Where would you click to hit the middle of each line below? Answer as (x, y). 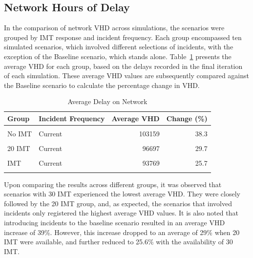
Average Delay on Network (107, 101)
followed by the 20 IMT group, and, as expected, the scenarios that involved (118, 203)
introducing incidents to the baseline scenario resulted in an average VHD (115, 222)
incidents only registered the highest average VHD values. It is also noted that (121, 213)
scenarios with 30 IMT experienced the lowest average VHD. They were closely (122, 194)
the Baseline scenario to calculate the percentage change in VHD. (102, 85)
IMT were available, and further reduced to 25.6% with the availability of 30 (118, 242)
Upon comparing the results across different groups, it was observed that (113, 184)
